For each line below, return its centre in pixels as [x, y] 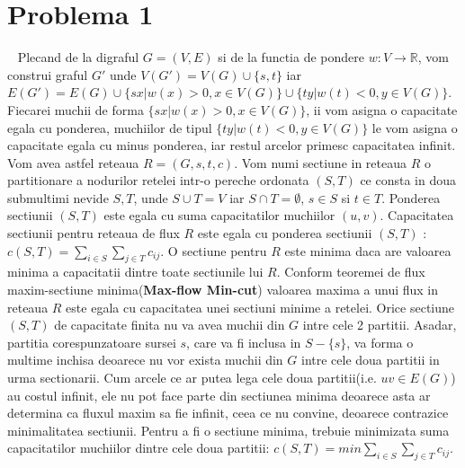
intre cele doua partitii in [371, 360]
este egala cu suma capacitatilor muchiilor [219, 215]
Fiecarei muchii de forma [76, 109]
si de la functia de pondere [291, 57]
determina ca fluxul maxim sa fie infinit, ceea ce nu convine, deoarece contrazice [228, 413]
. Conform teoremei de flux [351, 272]
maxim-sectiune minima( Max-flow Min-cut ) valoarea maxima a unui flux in [223, 290]
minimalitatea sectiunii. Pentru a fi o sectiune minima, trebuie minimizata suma [228, 430]
